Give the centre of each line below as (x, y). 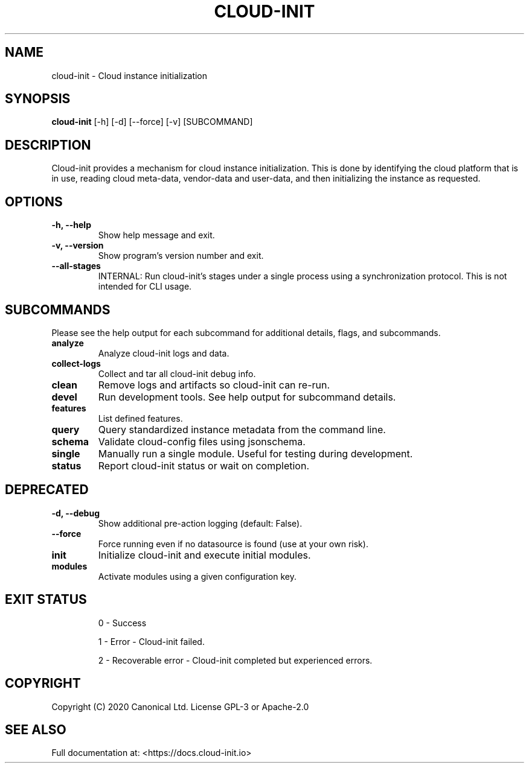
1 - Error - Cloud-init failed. (151, 641)
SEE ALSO (36, 729)
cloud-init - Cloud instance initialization (130, 75)
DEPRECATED (47, 490)
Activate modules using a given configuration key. (197, 576)
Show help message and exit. (156, 235)
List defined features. (140, 418)
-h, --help (71, 225)
